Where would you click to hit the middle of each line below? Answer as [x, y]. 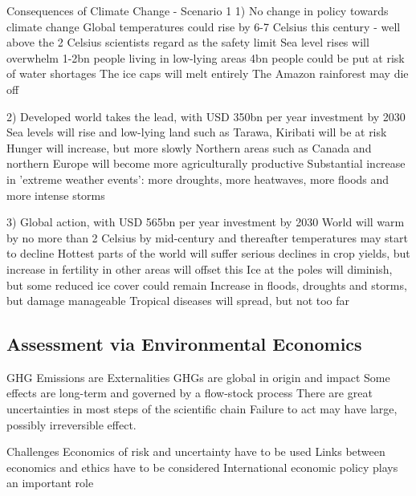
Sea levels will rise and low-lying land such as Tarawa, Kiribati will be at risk [197, 132]
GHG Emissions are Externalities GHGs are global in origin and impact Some [198, 377]
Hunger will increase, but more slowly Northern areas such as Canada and [189, 147]
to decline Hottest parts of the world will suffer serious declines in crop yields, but [208, 253]
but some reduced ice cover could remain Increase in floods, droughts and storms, [207, 285]
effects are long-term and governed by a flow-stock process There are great [190, 393]
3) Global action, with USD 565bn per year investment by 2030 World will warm [206, 222]
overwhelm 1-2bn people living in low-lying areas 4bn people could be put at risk [206, 57]
